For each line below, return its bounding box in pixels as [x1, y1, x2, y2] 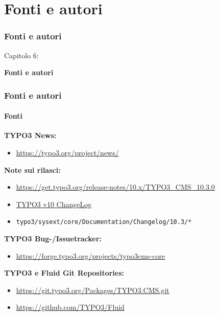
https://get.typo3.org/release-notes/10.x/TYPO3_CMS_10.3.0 [16, 182, 215, 192]
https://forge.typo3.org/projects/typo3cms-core [16, 250, 165, 261]
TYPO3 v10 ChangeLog [16, 198, 92, 209]
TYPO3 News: [4, 130, 57, 141]
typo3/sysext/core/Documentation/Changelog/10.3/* [16, 218, 192, 226]
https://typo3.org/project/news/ [16, 147, 119, 158]
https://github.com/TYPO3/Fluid [16, 302, 125, 312]
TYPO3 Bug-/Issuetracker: [4, 233, 102, 244]
